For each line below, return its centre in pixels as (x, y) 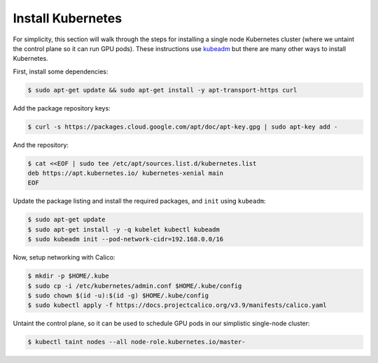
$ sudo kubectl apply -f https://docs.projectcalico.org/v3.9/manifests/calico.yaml (177, 305)
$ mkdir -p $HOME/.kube (69, 276)
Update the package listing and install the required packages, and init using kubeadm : (139, 201)
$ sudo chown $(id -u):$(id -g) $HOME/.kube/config (118, 295)
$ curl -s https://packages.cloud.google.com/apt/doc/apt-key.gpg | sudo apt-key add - (183, 127)
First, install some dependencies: (61, 71)
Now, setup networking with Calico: (64, 257)
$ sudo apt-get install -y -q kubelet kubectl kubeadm (124, 229)
